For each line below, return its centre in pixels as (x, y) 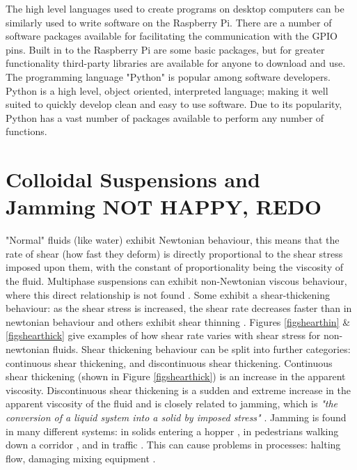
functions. (26, 131)
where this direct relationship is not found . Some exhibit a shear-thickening (168, 294)
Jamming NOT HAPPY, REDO (164, 206)
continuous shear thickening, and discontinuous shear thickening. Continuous (169, 362)
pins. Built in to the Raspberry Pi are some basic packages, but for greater (165, 49)
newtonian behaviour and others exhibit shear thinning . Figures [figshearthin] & (178, 321)
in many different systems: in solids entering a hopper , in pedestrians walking (172, 431)
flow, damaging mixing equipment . (81, 458)
